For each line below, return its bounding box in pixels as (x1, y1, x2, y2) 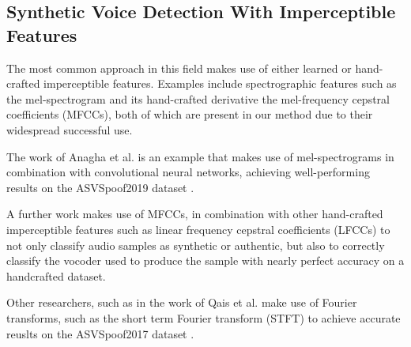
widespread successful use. (6, 121, 133, 138)
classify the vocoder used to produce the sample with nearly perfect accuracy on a (6, 252, 405, 269)
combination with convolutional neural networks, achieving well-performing (6, 164, 370, 180)
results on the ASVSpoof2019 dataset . (6, 179, 194, 195)
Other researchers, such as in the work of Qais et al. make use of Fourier (6, 294, 357, 311)
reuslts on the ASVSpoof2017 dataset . (6, 325, 194, 341)
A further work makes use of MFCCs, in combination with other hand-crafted (6, 206, 383, 222)
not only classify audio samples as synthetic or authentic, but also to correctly (6, 236, 385, 253)
